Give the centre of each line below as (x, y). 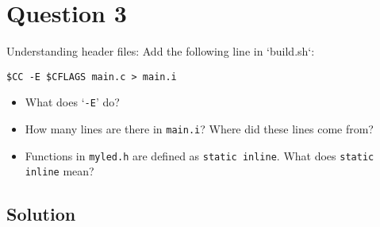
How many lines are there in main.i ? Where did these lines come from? (199, 129)
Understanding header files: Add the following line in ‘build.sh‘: (161, 51)
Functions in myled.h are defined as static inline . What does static (200, 155)
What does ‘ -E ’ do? (72, 102)
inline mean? (59, 171)
